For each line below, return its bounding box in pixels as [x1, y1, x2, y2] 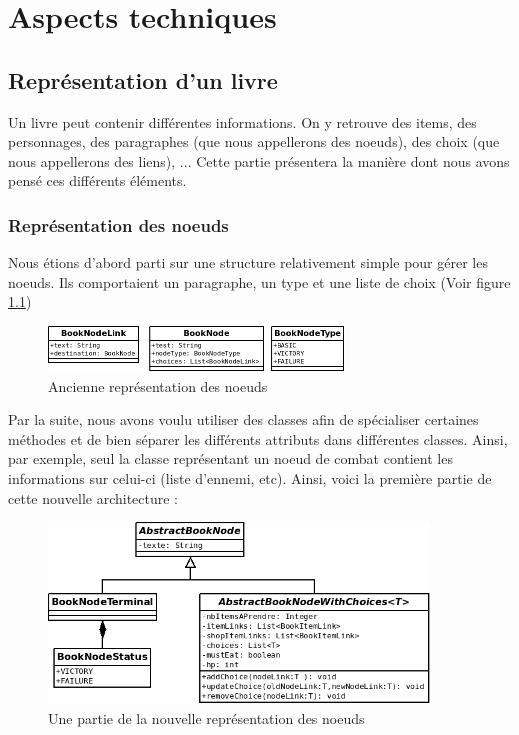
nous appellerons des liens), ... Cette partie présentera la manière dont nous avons [8, 150, 510, 171]
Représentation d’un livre [8, 64, 278, 95]
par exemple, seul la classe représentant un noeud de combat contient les [8, 448, 453, 469]
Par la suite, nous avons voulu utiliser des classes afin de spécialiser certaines [8, 409, 479, 430]
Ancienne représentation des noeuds [48, 375, 268, 396]
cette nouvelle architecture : [8, 487, 179, 508]
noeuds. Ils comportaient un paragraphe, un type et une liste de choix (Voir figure [8, 271, 511, 292]
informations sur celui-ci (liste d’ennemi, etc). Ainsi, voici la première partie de [8, 468, 492, 489]
